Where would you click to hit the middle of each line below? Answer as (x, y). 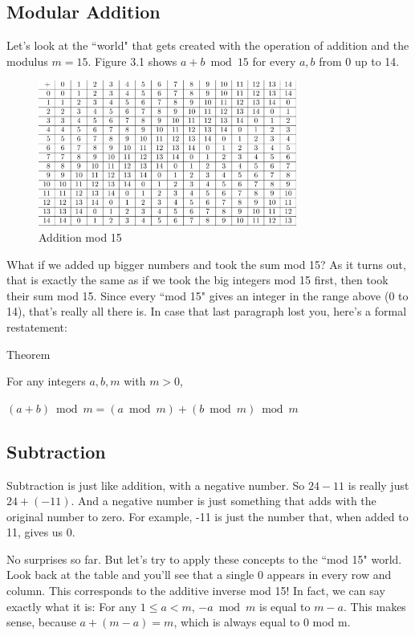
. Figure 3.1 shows (132, 61)
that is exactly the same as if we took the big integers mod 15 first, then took (197, 280)
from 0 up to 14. (359, 61)
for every (274, 61)
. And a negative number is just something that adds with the (224, 501)
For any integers (46, 381)
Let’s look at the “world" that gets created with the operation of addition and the (208, 45)
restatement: (37, 326)
